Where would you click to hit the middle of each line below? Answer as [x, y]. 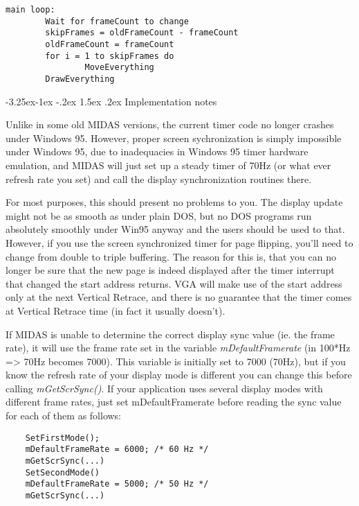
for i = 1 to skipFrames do [110, 56]
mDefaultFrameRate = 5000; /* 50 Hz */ [117, 484]
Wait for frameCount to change [117, 21]
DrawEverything [80, 79]
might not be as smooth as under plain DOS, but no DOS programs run [159, 215]
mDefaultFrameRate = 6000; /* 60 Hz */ [117, 450]
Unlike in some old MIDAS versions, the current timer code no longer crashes [170, 124]
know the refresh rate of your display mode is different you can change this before [179, 375]
